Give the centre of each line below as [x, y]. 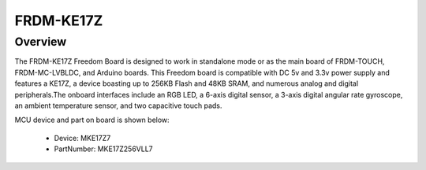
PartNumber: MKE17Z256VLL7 [103, 149]
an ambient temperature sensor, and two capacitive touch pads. [118, 105]
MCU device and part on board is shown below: [92, 120]
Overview [41, 42]
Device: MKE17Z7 [82, 138]
